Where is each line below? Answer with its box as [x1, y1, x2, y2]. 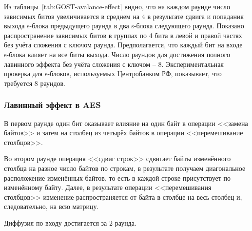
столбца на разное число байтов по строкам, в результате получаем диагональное [4, 163, 246, 173]
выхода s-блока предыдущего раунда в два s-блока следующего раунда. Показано [4, 21, 244, 31]
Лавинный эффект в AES [4, 99, 101, 111]
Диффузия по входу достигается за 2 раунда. [4, 217, 136, 228]
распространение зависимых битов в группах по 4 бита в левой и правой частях [4, 30, 242, 40]
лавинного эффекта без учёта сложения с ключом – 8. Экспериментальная [4, 59, 224, 69]
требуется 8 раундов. [4, 78, 66, 88]
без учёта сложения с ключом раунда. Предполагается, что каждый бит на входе [4, 40, 243, 50]
